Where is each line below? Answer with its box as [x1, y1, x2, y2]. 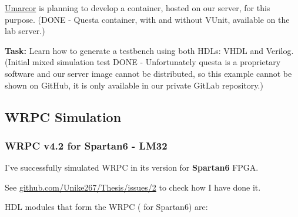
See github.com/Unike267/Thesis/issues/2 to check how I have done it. [5, 181, 261, 193]
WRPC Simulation [5, 107, 122, 126]
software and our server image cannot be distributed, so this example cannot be [5, 67, 292, 79]
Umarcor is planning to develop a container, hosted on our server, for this [5, 2, 270, 13]
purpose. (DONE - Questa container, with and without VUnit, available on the [5, 13, 290, 25]
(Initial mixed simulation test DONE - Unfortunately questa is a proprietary [5, 56, 281, 68]
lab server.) [5, 25, 45, 37]
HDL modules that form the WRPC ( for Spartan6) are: [5, 201, 208, 213]
